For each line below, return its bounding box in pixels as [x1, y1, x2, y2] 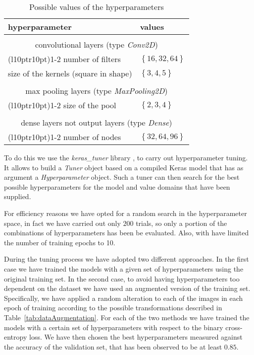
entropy [4, 332, 27, 342]
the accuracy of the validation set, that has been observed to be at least [4, 341, 222, 352]
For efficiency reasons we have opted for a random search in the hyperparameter [4, 208, 247, 218]
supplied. [4, 191, 31, 202]
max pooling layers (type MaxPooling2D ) [25, 85, 168, 96]
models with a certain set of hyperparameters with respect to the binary [4, 322, 223, 332]
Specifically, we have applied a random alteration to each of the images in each [4, 292, 243, 303]
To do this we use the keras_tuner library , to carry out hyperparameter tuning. [4, 152, 248, 162]
